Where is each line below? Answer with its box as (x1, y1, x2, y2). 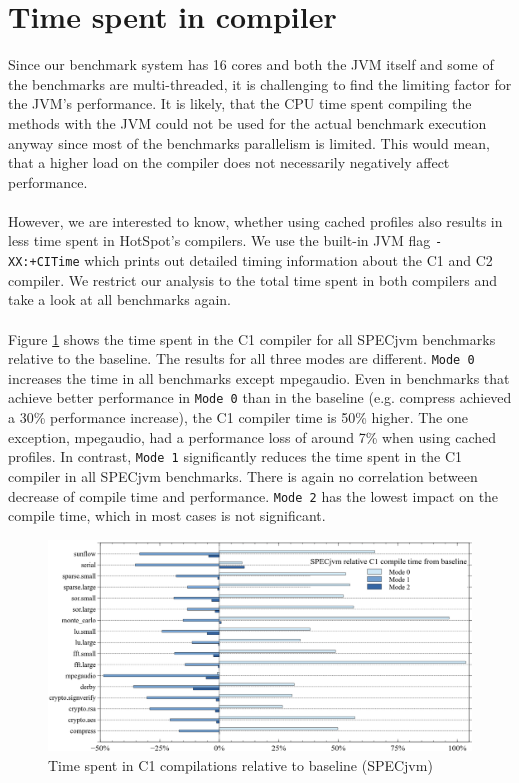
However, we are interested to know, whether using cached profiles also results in (8, 210, 503, 231)
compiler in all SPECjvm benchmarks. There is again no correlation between (8, 465, 478, 486)
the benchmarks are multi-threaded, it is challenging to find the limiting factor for (8, 73, 512, 94)
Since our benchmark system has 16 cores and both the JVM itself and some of (8, 54, 494, 75)
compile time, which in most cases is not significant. (8, 505, 326, 526)
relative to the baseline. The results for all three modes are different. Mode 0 (8, 348, 475, 369)
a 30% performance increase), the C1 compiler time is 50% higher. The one (8, 407, 468, 428)
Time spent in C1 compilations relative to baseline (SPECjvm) (48, 754, 433, 775)
